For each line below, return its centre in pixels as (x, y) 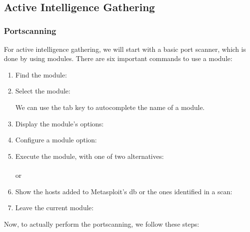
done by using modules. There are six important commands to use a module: (118, 58)
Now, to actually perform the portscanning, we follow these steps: (102, 224)
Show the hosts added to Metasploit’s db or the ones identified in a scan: (124, 191)
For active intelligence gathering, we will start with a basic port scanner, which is (125, 49)
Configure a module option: (56, 140)
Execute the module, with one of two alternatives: (90, 156)
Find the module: (41, 74)
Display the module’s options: (59, 123)
